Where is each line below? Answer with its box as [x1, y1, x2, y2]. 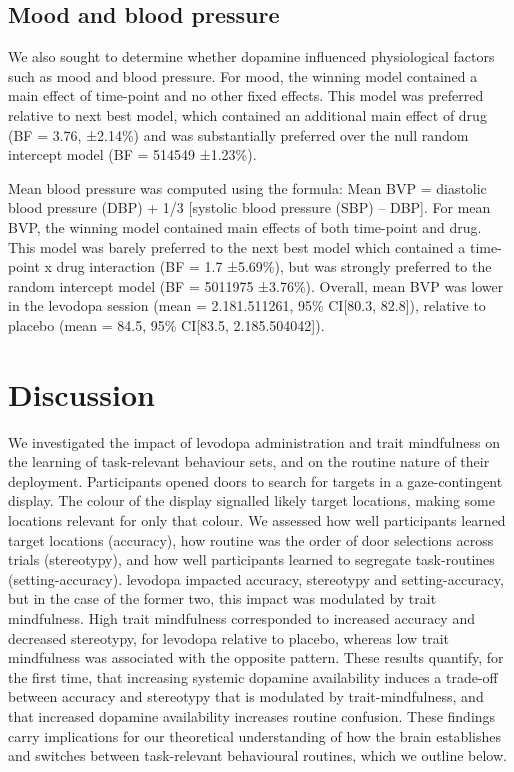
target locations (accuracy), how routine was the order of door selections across [8, 529, 494, 550]
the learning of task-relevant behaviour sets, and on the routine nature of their [8, 451, 490, 472]
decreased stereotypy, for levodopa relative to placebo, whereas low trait [8, 627, 450, 648]
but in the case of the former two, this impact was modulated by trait [8, 588, 437, 609]
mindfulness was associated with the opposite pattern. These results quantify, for [8, 647, 504, 668]
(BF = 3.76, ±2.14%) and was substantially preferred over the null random [8, 124, 469, 145]
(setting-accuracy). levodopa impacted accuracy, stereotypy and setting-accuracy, [8, 568, 504, 589]
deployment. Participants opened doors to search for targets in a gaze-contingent [8, 470, 503, 491]
